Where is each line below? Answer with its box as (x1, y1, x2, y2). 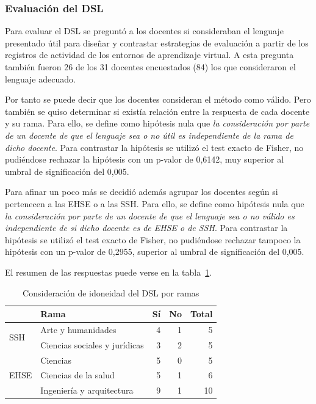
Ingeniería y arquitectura (40, 384, 134, 397)
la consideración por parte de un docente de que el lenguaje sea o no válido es (5, 209, 295, 222)
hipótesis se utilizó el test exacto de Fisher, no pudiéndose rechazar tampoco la (5, 233, 301, 246)
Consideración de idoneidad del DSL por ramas (23, 286, 199, 299)
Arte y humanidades (40, 323, 117, 336)
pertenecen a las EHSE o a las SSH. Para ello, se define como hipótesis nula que (5, 197, 304, 210)
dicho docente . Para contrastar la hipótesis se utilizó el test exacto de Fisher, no (5, 141, 304, 153)
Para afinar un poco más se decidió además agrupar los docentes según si (5, 185, 278, 198)
